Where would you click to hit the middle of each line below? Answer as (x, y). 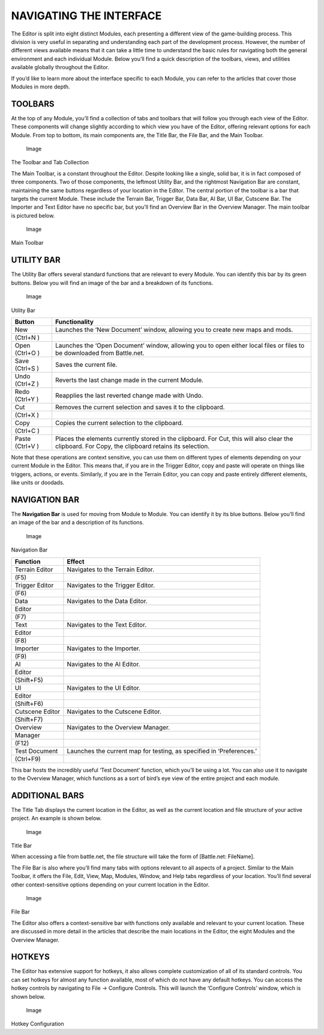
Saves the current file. (86, 364)
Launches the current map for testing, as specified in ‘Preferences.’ (162, 751)
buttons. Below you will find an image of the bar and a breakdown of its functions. (112, 283)
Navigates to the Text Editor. (107, 624)
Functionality (74, 322)
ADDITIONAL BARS (47, 795)
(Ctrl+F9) (28, 759)
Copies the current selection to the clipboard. (119, 423)
